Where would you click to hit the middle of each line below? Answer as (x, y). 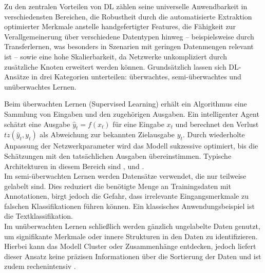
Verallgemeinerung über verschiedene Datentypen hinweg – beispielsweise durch (129, 36)
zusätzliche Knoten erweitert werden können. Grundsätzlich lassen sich (115, 66)
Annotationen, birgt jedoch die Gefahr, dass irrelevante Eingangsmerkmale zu (126, 196)
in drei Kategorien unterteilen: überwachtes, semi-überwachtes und (136, 77)
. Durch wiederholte (214, 134)
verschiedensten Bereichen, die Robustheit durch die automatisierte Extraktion (128, 16)
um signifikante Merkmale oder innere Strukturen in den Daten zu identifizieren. (131, 236)
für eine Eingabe (138, 124)
